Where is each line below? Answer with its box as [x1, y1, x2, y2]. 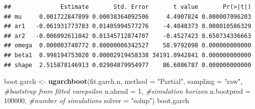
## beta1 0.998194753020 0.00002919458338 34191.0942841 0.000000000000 [4, 51, 252, 59]
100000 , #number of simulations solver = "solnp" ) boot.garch [4, 95, 189, 106]
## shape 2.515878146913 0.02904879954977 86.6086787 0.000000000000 [4, 61, 252, 69]
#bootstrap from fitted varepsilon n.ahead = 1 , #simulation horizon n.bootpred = [4, 85, 251, 96]
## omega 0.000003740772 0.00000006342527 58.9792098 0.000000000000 [4, 42, 252, 49]
